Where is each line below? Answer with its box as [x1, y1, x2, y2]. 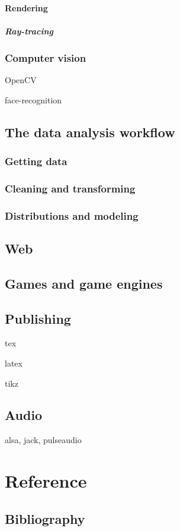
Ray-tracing [5, 24, 53, 37]
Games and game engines [5, 274, 163, 292]
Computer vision [5, 50, 86, 65]
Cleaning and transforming [5, 181, 136, 195]
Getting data [5, 153, 67, 168]
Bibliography [5, 509, 85, 527]
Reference [5, 469, 87, 493]
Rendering [5, 1, 48, 14]
